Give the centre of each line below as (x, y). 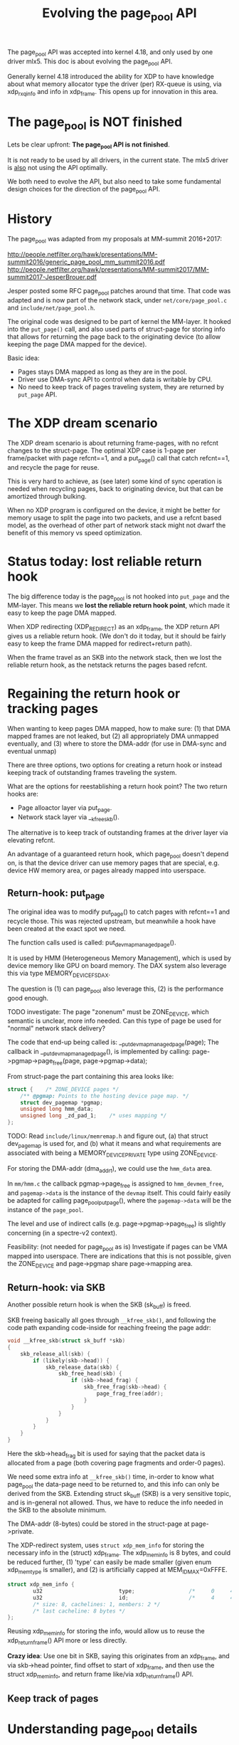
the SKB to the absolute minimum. (57, 1510)
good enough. (28, 998)
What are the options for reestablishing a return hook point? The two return (117, 786)
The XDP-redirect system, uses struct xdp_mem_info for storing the (106, 1545)
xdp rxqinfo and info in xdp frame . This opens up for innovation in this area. (113, 93)
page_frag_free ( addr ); (130, 1394)
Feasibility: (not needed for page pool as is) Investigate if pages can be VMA (117, 1247)
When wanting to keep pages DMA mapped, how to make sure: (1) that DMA (119, 729)
